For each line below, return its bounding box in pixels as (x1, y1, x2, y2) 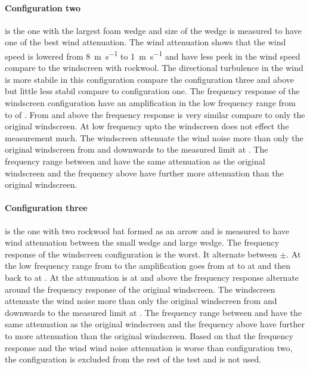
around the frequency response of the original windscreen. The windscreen (5, 283, 275, 295)
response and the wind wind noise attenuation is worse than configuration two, (5, 341, 293, 354)
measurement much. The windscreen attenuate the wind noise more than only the (5, 131, 303, 144)
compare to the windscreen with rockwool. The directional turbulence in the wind (5, 61, 303, 74)
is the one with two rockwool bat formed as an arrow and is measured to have (5, 224, 290, 237)
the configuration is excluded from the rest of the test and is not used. (5, 353, 262, 365)
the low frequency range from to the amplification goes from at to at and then (5, 259, 290, 272)
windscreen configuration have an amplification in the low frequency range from (5, 97, 296, 109)
